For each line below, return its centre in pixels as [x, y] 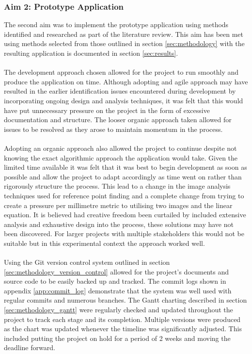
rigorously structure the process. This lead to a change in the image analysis [117, 186]
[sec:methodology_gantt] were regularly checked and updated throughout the [118, 310]
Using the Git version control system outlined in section [87, 262]
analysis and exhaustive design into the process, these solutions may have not [119, 224]
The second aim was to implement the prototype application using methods [116, 24]
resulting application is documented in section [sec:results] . [91, 53]
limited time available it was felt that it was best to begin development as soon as [126, 167]
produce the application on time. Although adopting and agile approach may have [126, 81]
